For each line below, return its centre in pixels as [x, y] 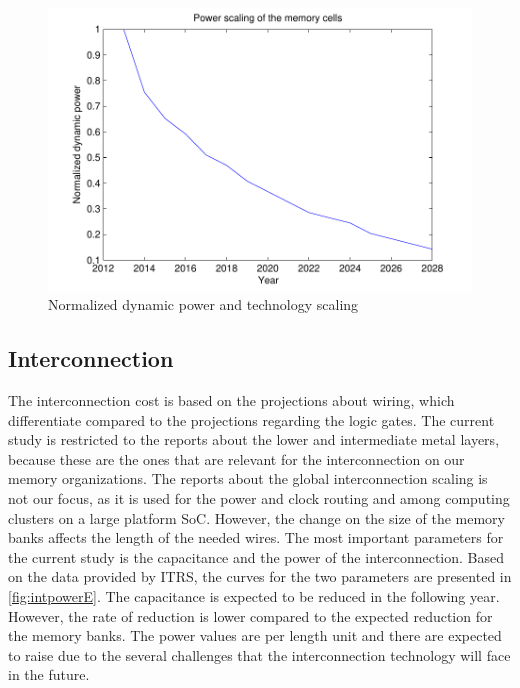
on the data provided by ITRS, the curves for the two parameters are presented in [260, 576]
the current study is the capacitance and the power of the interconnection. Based [256, 556]
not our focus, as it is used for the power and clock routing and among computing [259, 498]
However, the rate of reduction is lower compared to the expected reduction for [250, 615]
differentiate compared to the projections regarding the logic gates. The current [251, 419]
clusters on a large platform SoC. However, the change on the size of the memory [256, 517]
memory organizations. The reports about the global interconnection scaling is [248, 478]
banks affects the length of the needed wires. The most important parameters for [256, 537]
